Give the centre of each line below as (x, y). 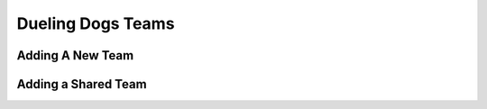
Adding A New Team (75, 55)
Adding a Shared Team (82, 84)
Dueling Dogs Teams (96, 23)
